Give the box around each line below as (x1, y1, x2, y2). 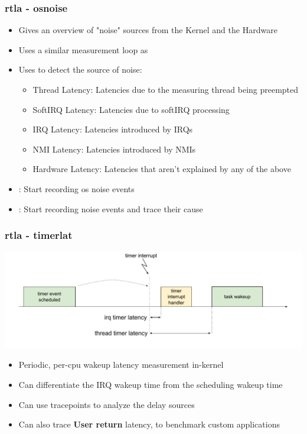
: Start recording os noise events (18, 182, 135, 195)
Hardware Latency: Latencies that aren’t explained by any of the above (32, 163, 291, 175)
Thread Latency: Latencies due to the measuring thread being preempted (32, 83, 299, 95)
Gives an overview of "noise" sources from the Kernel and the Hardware (18, 24, 277, 36)
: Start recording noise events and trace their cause (18, 202, 203, 215)
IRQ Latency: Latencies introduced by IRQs (32, 123, 193, 135)
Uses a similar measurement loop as (18, 43, 148, 56)
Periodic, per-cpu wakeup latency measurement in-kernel (18, 358, 224, 371)
